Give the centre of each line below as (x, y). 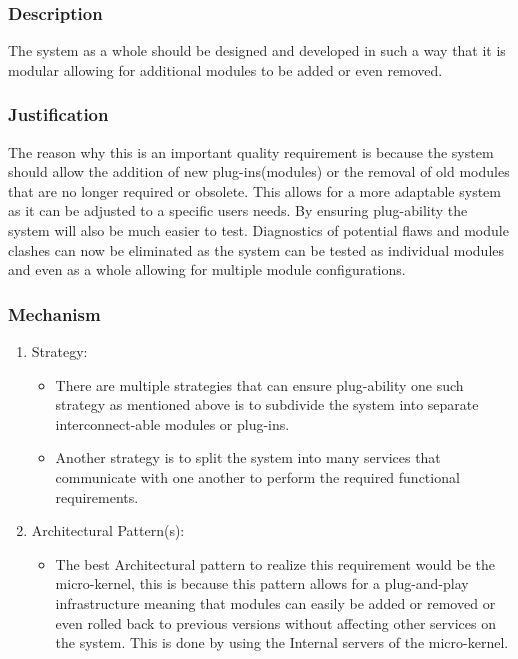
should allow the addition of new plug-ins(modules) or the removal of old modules (259, 171)
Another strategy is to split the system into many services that (248, 457)
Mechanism (54, 313)
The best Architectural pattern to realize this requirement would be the (275, 563)
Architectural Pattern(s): (108, 530)
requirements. (97, 496)
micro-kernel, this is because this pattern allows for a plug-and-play (262, 583)
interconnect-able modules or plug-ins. (172, 423)
